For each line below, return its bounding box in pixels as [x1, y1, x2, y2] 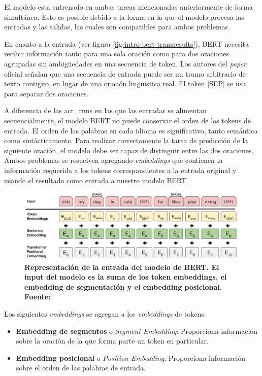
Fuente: [24, 291, 51, 302]
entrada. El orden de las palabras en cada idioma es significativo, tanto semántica [4, 125, 258, 135]
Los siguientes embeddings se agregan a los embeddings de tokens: [4, 308, 206, 319]
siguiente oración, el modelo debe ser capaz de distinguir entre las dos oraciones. [4, 145, 254, 155]
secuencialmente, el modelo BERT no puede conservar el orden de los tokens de [4, 115, 251, 125]
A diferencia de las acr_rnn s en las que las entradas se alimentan [4, 105, 207, 116]
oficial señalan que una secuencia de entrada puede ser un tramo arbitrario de [4, 68, 246, 79]
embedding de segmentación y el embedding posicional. [24, 281, 222, 292]
